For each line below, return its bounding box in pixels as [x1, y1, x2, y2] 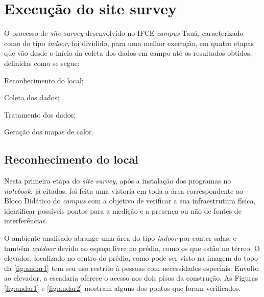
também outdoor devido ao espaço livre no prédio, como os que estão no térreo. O [4, 242, 260, 253]
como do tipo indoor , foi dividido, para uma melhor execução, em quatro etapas [4, 37, 254, 48]
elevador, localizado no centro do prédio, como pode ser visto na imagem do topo [4, 253, 258, 263]
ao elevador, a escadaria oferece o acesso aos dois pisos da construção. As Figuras [4, 272, 258, 283]
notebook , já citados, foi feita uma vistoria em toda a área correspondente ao [4, 185, 243, 196]
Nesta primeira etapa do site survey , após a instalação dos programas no [4, 175, 231, 186]
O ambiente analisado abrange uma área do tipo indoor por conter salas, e [4, 233, 236, 243]
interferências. [4, 215, 47, 226]
